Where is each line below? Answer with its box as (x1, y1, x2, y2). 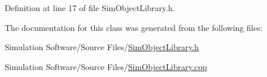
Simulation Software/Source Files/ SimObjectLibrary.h (5, 41, 199, 53)
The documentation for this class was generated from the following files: (5, 21, 263, 33)
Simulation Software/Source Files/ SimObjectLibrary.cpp (5, 60, 207, 72)
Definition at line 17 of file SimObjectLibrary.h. (5, 2, 175, 13)
